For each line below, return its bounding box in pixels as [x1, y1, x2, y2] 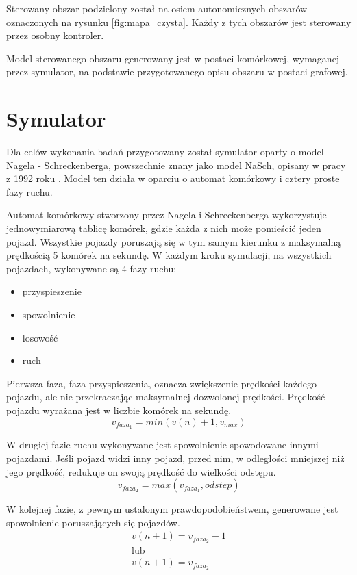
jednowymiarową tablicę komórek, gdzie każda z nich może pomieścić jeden [6, 221, 321, 235]
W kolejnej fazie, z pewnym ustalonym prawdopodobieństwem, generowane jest [6, 502, 338, 516]
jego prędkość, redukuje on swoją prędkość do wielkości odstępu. [6, 464, 276, 478]
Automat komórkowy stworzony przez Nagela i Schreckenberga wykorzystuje [6, 207, 327, 222]
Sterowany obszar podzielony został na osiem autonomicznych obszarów [6, 1, 308, 15]
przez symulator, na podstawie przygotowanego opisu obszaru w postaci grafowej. [6, 64, 348, 79]
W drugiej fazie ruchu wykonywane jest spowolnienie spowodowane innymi [6, 437, 319, 452]
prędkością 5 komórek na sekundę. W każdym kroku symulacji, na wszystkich [6, 248, 332, 262]
